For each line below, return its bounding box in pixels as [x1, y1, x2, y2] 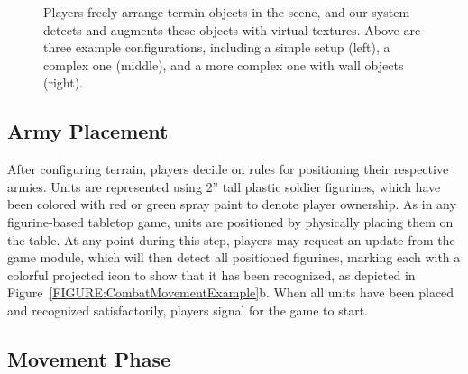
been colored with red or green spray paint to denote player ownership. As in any [7, 195, 456, 214]
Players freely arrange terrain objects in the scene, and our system [43, 3, 410, 21]
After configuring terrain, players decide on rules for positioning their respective [7, 160, 449, 178]
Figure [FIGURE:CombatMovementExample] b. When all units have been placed [7, 283, 454, 302]
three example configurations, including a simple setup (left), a [43, 38, 390, 57]
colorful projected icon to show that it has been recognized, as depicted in [7, 265, 416, 284]
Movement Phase [7, 344, 171, 372]
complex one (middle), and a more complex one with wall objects [43, 55, 404, 74]
